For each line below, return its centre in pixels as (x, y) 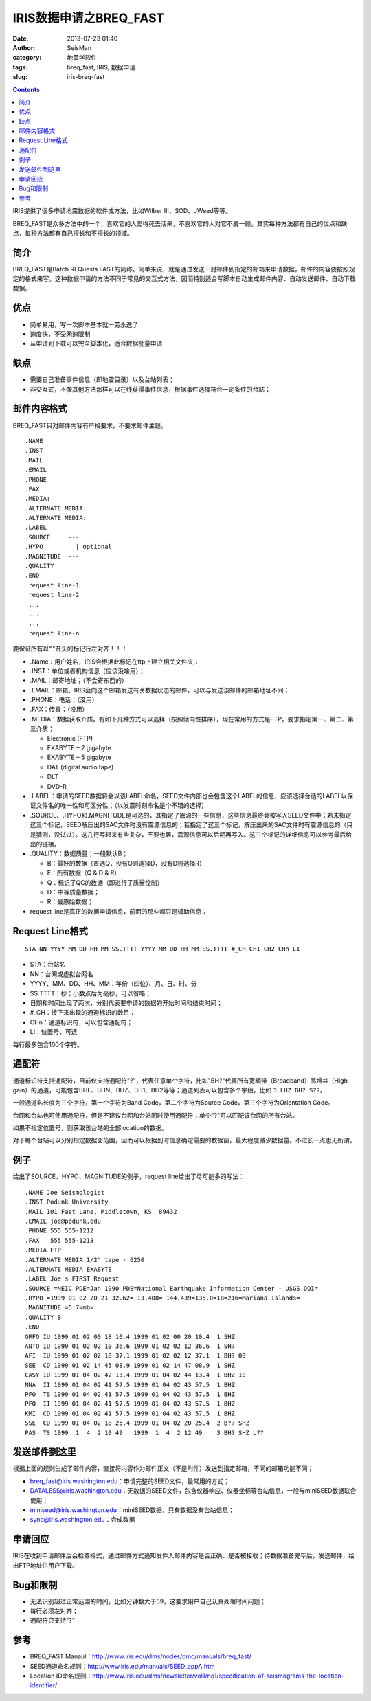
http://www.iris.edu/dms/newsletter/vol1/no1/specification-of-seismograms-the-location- (218, 1676)
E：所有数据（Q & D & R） (84, 873)
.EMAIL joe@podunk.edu (63, 1221)
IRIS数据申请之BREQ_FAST (89, 18)
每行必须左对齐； (54, 1610)
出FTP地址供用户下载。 (46, 1565)
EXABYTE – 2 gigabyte (79, 748)
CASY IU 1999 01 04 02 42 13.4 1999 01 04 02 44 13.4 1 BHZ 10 (136, 1375)
